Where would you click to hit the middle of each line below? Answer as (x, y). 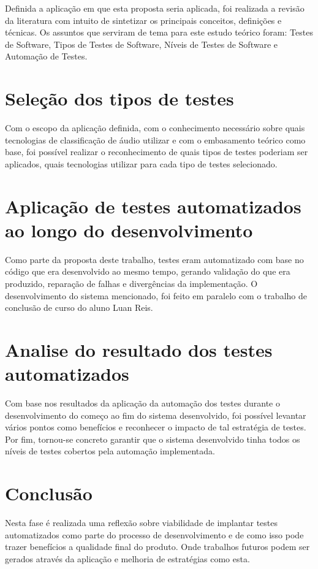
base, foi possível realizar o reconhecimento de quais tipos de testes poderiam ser (157, 152)
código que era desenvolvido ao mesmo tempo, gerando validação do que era (148, 271)
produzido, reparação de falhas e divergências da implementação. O (131, 283)
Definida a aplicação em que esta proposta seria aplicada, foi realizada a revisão (155, 8)
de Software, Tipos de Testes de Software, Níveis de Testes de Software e (141, 44)
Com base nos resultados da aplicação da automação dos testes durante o (142, 403)
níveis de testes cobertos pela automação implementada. (110, 451)
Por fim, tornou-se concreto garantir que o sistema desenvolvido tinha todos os (153, 439)
